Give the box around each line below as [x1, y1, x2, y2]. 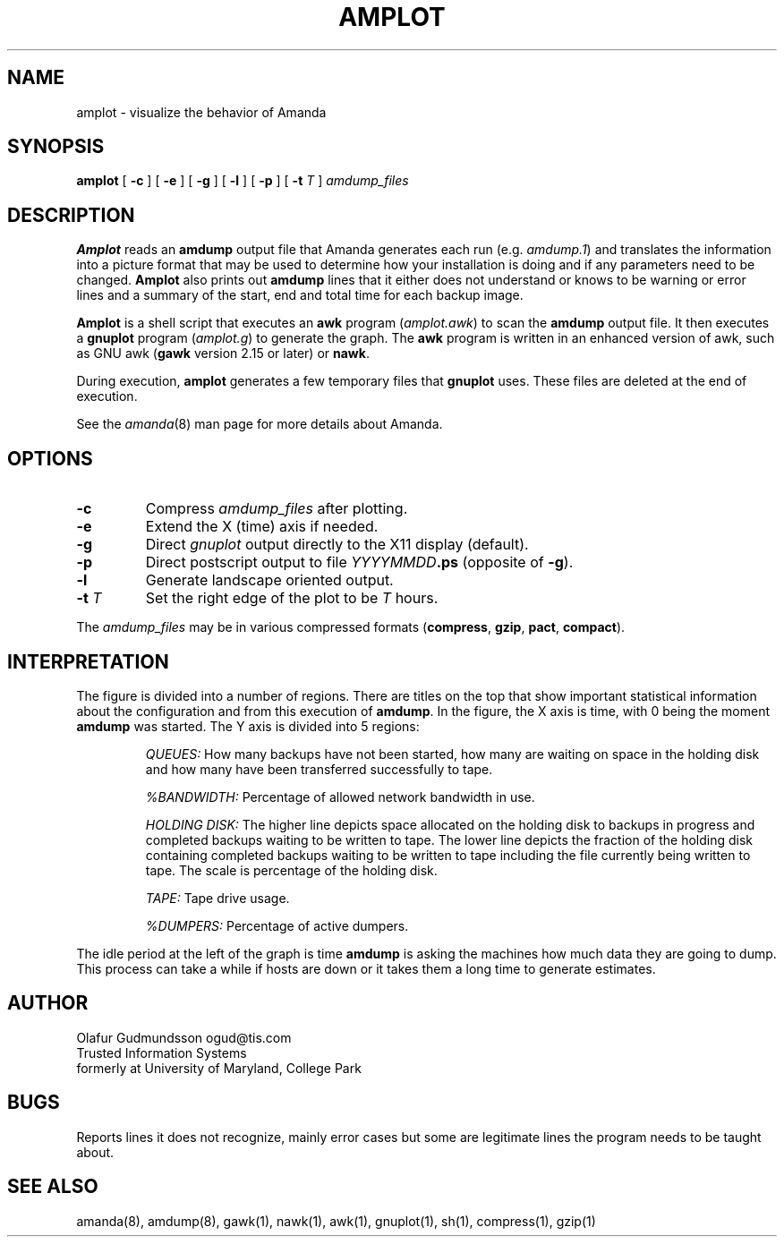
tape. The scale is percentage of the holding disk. [145, 862, 438, 878]
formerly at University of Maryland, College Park [76, 1060, 362, 1076]
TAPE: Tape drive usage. [145, 890, 290, 906]
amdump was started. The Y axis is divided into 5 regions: [76, 718, 420, 734]
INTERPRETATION [7, 650, 169, 673]
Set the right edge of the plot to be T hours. [145, 589, 439, 608]
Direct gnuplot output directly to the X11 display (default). [145, 535, 529, 554]
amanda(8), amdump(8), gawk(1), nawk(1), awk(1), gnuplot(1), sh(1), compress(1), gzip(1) [76, 1213, 596, 1229]
